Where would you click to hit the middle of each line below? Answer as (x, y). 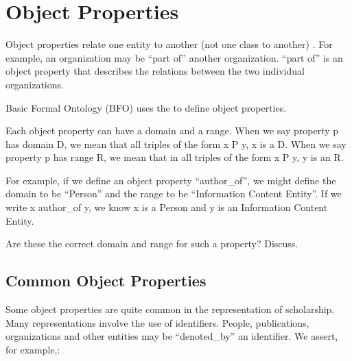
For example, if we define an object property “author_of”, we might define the (171, 180)
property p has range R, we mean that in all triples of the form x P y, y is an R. (175, 157)
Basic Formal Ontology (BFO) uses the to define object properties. (146, 107)
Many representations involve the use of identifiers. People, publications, (157, 322)
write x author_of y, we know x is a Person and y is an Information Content (167, 207)
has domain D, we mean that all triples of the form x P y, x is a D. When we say (176, 144)
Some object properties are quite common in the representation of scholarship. (170, 309)
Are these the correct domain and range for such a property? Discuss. (152, 244)
